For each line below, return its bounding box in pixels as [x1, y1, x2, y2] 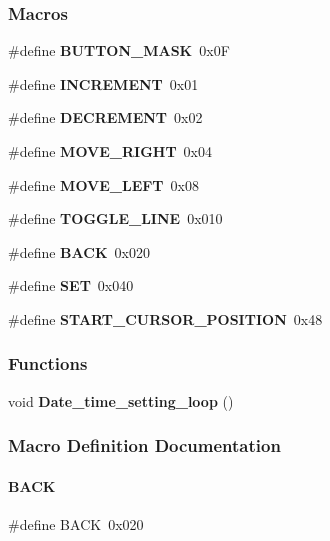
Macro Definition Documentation [8, 433, 281, 458]
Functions [8, 351, 88, 376]
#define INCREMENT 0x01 [8, 73, 199, 94]
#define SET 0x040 [8, 275, 134, 296]
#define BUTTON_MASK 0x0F [8, 40, 230, 61]
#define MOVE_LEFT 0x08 [8, 174, 199, 195]
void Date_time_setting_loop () [8, 390, 234, 411]
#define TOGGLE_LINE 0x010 [8, 208, 223, 229]
